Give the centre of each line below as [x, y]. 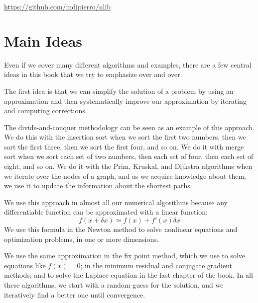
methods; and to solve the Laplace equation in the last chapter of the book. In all [129, 275]
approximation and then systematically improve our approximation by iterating [125, 101]
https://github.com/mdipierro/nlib [58, 6]
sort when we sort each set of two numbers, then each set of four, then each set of [129, 156]
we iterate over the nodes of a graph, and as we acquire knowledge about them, [125, 176]
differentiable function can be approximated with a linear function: [106, 212]
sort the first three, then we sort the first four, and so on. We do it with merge [124, 146]
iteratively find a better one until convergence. [75, 294]
